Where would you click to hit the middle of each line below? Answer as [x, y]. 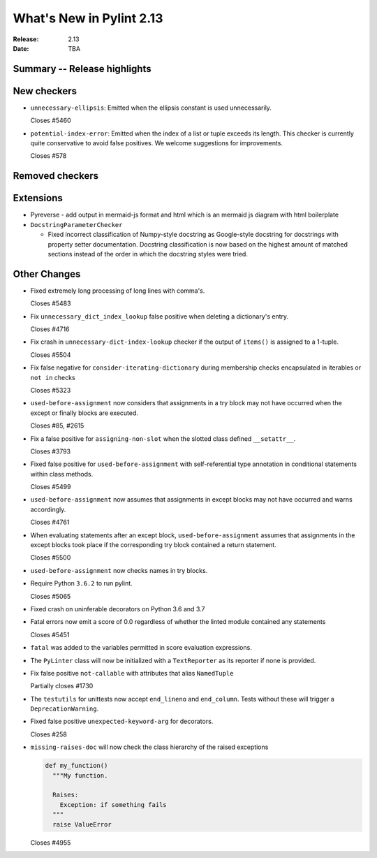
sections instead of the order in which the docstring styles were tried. [148, 254]
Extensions [38, 198]
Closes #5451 [50, 634]
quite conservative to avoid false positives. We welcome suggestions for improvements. [156, 143]
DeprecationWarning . [65, 708]
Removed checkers [56, 176]
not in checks [53, 377]
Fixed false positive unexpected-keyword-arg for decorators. [122, 721]
